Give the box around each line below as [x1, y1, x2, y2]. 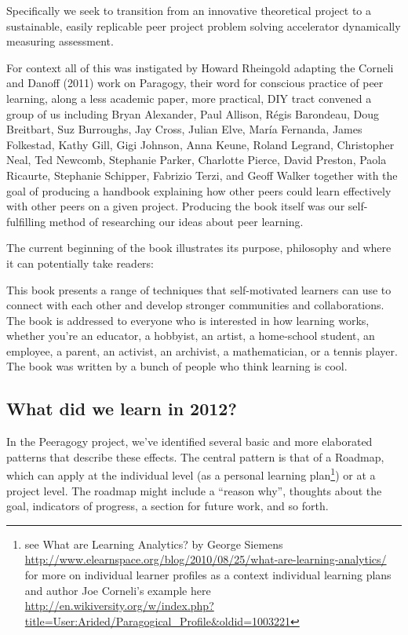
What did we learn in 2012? [6, 396, 237, 421]
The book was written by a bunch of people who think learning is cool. [6, 358, 348, 374]
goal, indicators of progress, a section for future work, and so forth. [6, 498, 329, 514]
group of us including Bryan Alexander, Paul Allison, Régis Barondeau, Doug [6, 105, 380, 122]
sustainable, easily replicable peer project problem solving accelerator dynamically [6, 17, 401, 34]
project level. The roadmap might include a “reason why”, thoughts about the [6, 482, 382, 498]
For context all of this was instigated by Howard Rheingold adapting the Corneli [6, 59, 394, 75]
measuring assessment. [6, 33, 114, 49]
